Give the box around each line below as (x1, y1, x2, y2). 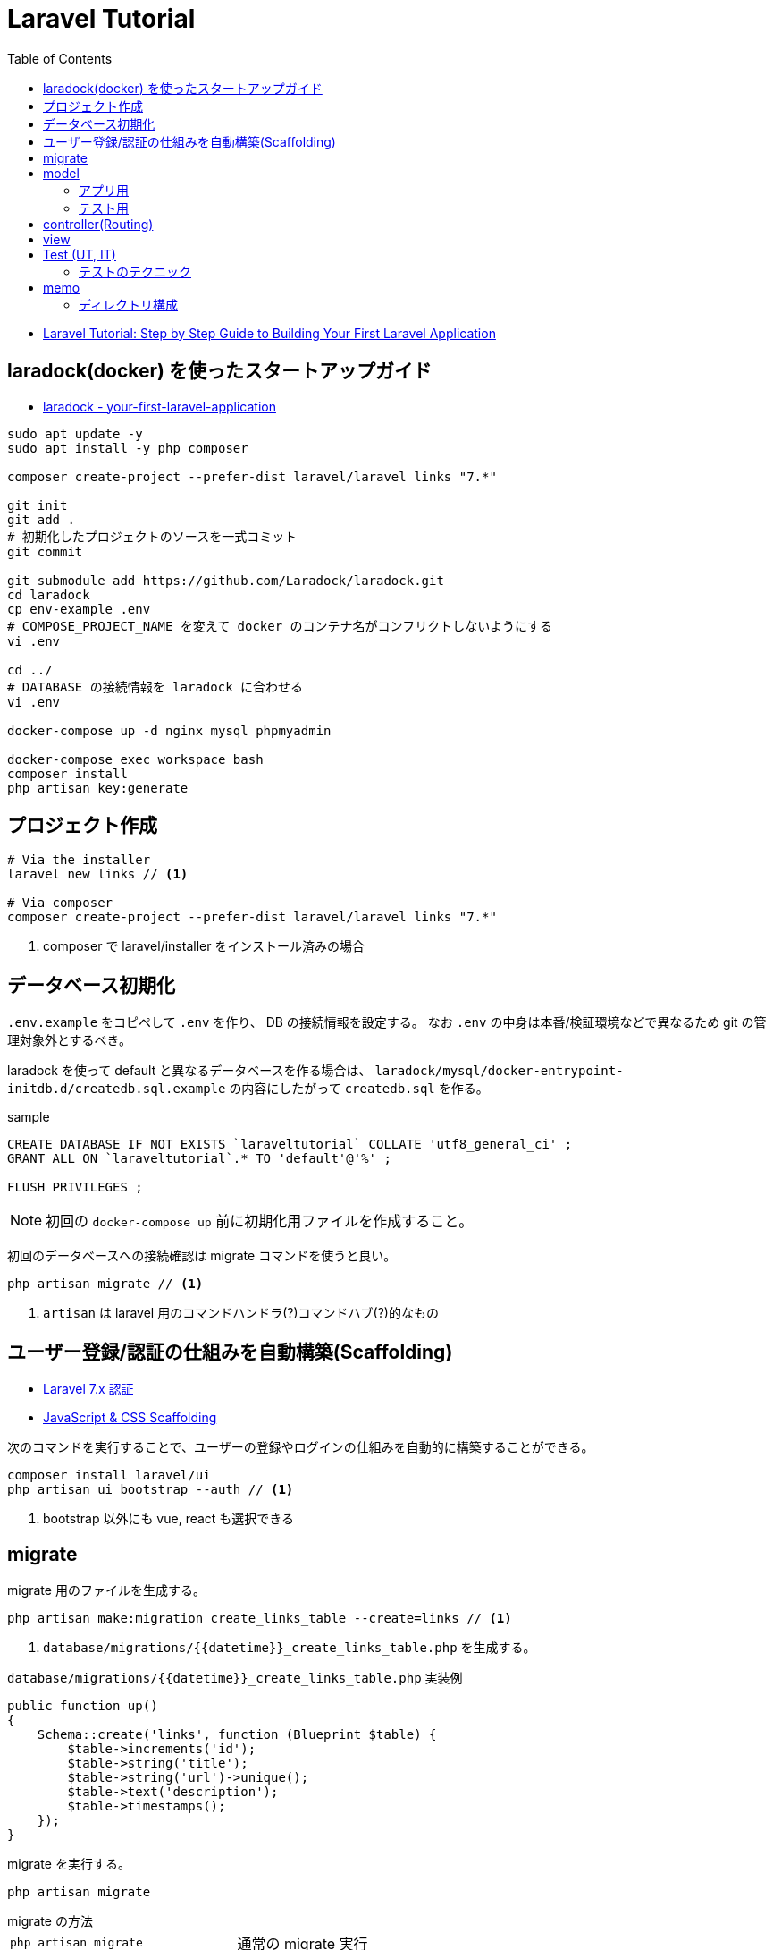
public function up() (7, 1698, 158, 1713)
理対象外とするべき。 (7, 1032, 131, 1048)
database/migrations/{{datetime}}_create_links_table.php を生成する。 (43, 1639, 536, 1655)
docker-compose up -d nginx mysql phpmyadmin (7, 723, 332, 738)
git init (7, 497, 68, 513)
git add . (7, 512, 75, 527)
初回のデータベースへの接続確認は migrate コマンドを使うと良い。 (7, 1248, 397, 1264)
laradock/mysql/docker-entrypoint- (374, 1064, 624, 1079)
